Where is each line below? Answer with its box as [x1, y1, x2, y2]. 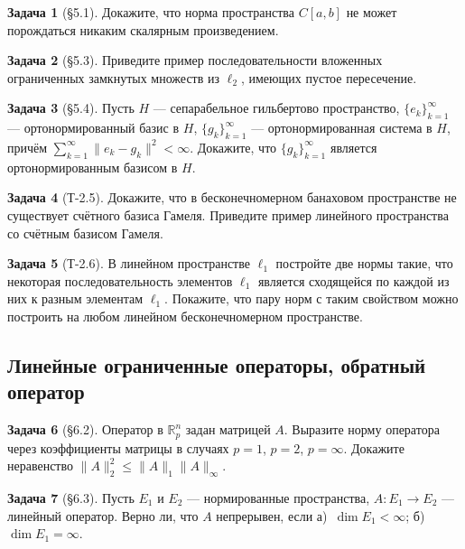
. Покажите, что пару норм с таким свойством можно [164, 289, 459, 308]
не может [346, 3, 397, 21]
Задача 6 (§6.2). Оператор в [7, 420, 163, 439]
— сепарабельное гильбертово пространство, [153, 98, 400, 117]
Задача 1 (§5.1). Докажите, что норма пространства [7, 3, 294, 21]
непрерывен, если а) [216, 506, 328, 525]
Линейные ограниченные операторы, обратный [7, 350, 426, 378]
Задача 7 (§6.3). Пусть [7, 488, 135, 507]
